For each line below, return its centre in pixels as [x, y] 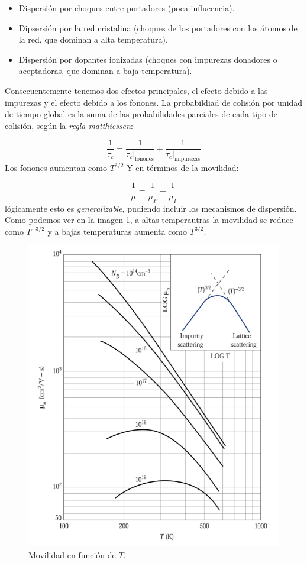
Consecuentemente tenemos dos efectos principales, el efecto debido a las [136, 90]
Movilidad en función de [72, 554]
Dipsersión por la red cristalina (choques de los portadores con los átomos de [158, 27]
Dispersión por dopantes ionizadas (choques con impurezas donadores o [148, 59]
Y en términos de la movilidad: [183, 168]
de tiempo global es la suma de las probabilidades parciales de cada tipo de [141, 114]
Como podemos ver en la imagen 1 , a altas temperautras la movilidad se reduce [149, 220]
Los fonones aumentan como [56, 168]
